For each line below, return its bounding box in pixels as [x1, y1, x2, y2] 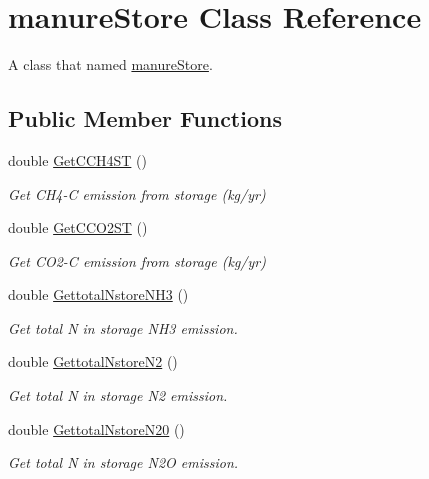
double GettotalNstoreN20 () [8, 418, 185, 439]
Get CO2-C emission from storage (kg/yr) [8, 250, 266, 271]
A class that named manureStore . [8, 54, 213, 75]
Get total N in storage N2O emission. [8, 452, 239, 473]
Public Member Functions [8, 103, 282, 134]
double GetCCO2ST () [8, 217, 148, 238]
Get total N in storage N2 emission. [8, 385, 228, 406]
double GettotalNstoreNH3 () [8, 284, 189, 305]
